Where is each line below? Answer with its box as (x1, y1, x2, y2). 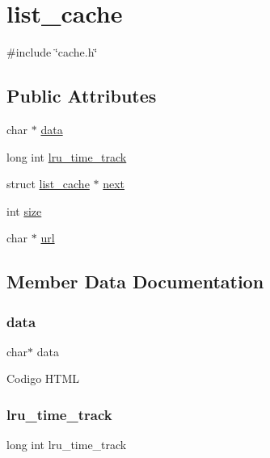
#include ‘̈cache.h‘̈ (6, 44, 98, 61)
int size (6, 202, 42, 219)
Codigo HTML (6, 370, 80, 387)
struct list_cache (6, 175, 90, 192)
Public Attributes (6, 83, 157, 108)
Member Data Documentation (6, 269, 264, 294)
